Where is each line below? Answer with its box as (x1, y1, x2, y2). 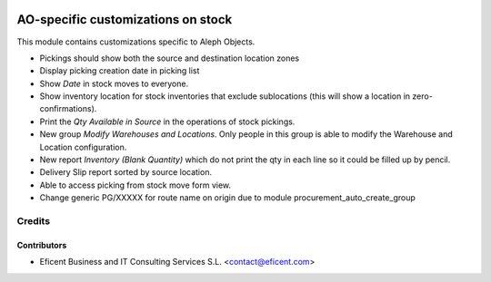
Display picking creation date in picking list (39, 65, 200, 76)
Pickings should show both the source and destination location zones (39, 53, 300, 63)
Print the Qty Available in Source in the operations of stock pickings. (39, 116, 296, 127)
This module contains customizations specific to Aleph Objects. (16, 36, 256, 47)
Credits (16, 214, 50, 227)
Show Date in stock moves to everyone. (39, 78, 189, 89)
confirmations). (39, 103, 97, 114)
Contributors (16, 239, 67, 250)
